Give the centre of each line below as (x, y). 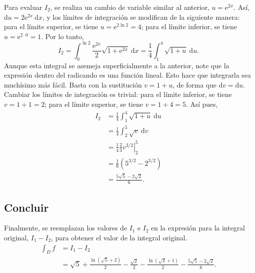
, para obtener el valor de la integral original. (119, 238)
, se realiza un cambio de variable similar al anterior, (130, 7)
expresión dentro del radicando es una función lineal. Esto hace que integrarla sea (127, 75)
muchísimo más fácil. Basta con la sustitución (73, 84)
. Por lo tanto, (63, 36)
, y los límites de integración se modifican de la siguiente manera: (141, 17)
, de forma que (194, 84)
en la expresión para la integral (198, 228)
